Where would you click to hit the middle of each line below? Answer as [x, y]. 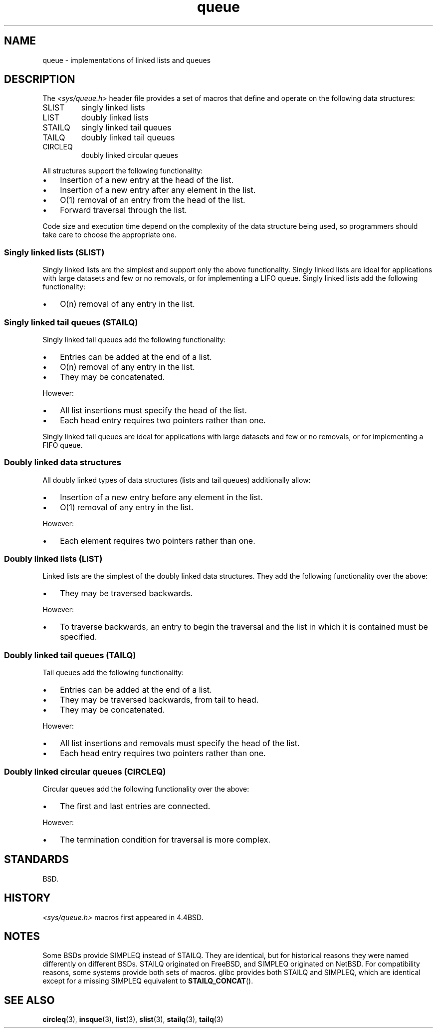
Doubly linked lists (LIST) [53, 559]
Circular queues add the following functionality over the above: [146, 789]
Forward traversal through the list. [123, 210]
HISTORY [27, 898]
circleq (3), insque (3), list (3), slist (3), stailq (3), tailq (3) [133, 1020]
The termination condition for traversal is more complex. [165, 839]
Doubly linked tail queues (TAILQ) [70, 655]
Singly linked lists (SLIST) [54, 252]
